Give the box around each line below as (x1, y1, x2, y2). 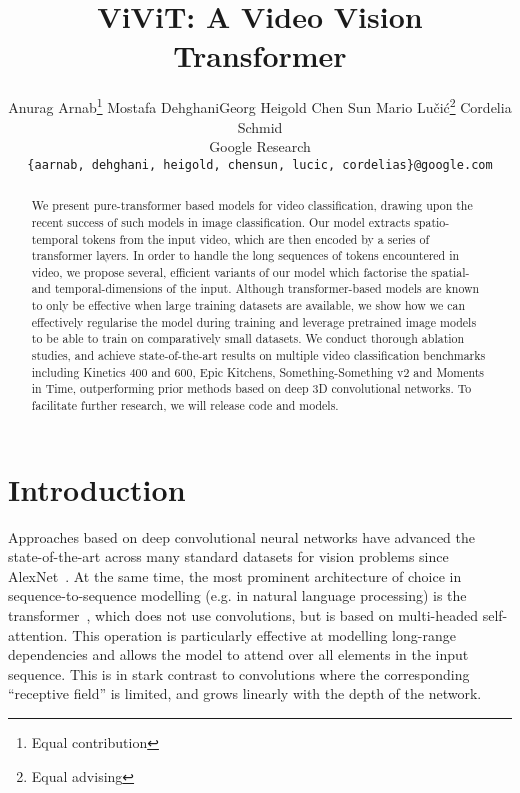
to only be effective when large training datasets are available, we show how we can (31, 297, 466, 314)
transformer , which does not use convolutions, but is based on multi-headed (8, 605, 478, 626)
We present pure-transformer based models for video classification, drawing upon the (31, 197, 473, 214)
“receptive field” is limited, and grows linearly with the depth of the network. (8, 683, 482, 704)
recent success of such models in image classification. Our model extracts (31, 213, 411, 230)
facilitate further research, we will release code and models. (31, 397, 339, 414)
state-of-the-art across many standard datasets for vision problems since (8, 546, 449, 567)
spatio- (414, 213, 450, 230)
